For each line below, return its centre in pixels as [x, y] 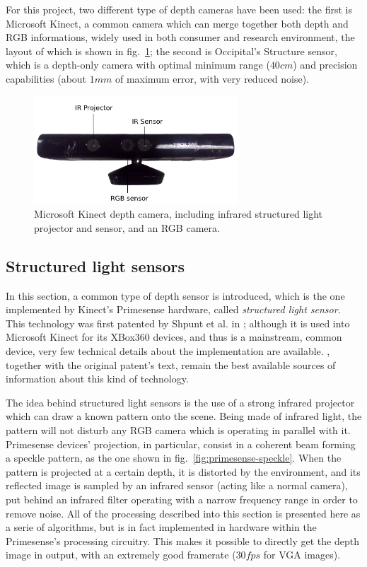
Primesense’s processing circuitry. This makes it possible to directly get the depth [182, 540]
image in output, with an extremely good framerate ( [121, 555]
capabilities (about [46, 78]
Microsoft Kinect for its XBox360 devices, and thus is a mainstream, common [174, 337]
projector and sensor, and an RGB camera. [127, 227]
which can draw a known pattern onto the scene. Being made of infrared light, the [184, 416]
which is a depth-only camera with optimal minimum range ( [138, 65]
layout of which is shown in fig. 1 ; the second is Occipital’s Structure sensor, [171, 51]
